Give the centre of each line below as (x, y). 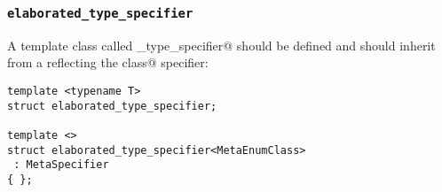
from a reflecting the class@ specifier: (108, 62)
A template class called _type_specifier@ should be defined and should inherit (221, 45)
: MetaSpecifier (61, 165)
